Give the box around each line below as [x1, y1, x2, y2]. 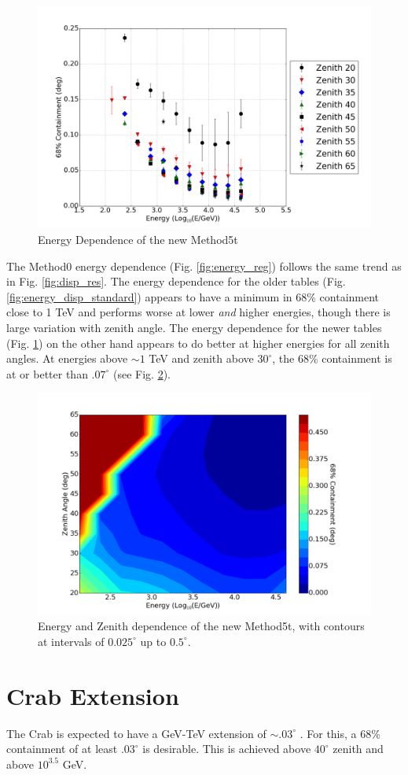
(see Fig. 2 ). [112, 365, 171, 382]
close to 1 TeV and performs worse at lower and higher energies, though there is [6, 304, 391, 320]
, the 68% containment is [272, 350, 392, 367]
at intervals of [38, 633, 105, 649]
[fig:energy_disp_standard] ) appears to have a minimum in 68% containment [6, 288, 380, 304]
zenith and [333, 740, 384, 757]
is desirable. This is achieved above [142, 740, 311, 757]
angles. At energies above [6, 350, 128, 367]
